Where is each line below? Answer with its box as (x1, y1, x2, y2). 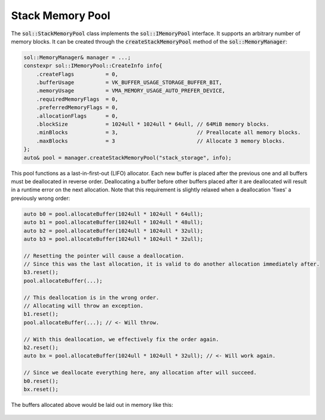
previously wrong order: (11, 194, 70, 202)
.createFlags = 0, (36, 70, 119, 78)
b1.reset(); (23, 311, 59, 317)
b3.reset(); (23, 269, 59, 276)
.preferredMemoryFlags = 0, (36, 104, 119, 111)
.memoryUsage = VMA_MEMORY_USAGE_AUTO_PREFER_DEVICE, (36, 87, 226, 94)
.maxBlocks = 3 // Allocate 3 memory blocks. (36, 137, 286, 144)
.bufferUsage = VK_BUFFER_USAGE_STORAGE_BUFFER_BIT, (36, 79, 222, 86)
